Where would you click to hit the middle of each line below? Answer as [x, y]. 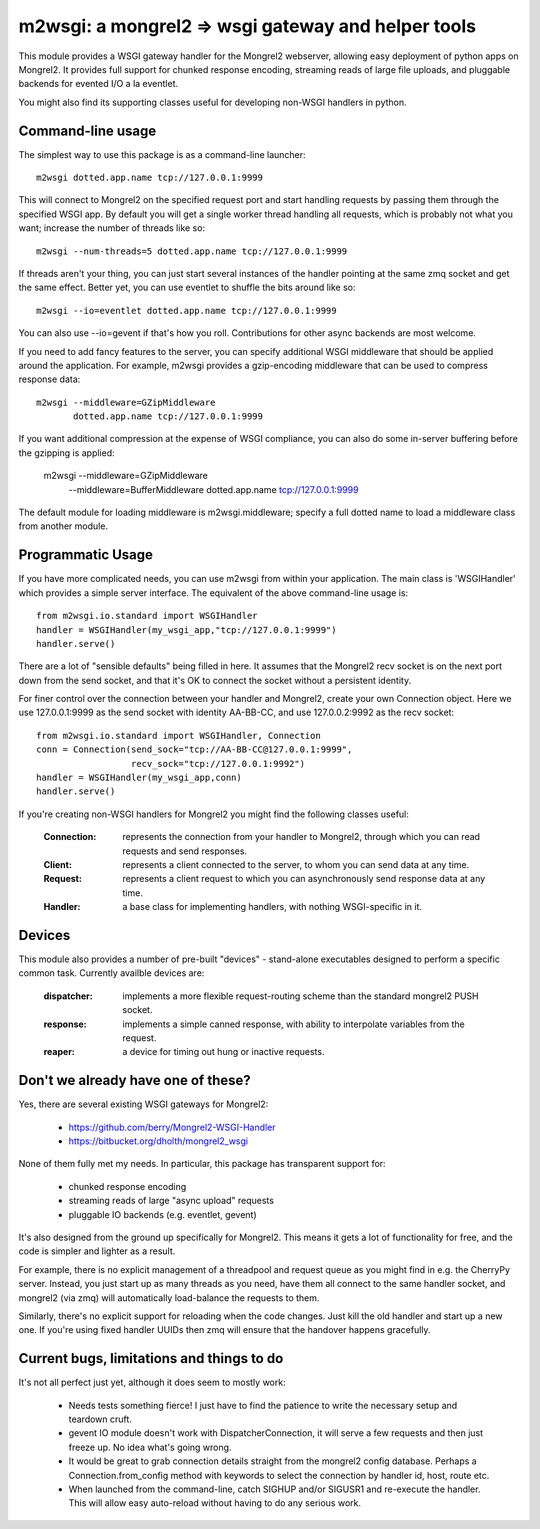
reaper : [59, 1052]
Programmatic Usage [86, 555]
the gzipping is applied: [66, 452]
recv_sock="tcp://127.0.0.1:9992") [217, 763]
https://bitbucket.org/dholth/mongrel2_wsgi [158, 1141]
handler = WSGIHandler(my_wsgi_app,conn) [139, 778]
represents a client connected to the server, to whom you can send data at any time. [296, 864]
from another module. [63, 526]
